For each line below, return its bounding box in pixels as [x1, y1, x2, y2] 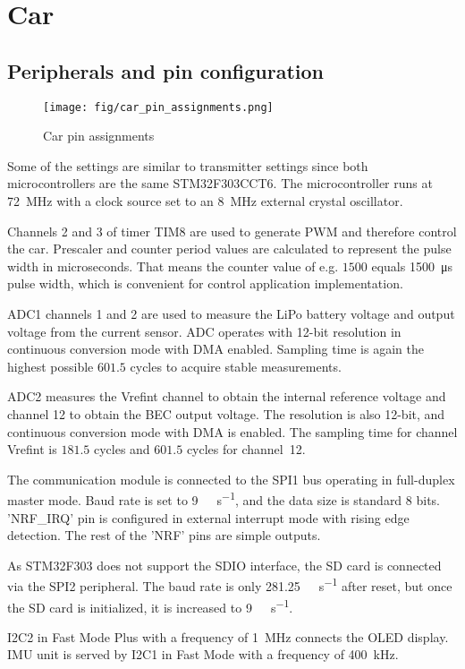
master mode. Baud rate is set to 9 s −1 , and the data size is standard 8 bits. [7, 488, 441, 509]
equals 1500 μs [371, 256, 452, 275]
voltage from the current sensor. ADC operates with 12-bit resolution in [7, 322, 402, 340]
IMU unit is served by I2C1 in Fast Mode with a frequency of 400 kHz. [7, 645, 399, 664]
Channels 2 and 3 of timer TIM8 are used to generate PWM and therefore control [7, 221, 457, 240]
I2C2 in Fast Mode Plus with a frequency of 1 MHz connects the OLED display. [7, 627, 449, 646]
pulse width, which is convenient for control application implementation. [7, 274, 403, 293]
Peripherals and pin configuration [7, 56, 325, 84]
